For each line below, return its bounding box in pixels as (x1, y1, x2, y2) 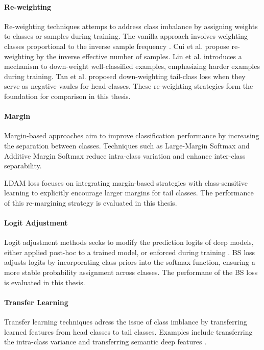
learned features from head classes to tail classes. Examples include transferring (4, 326, 253, 337)
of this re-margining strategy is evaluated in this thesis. (4, 197, 177, 208)
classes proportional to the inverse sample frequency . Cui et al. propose (4, 40, 229, 51)
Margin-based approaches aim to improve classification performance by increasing (4, 130, 259, 141)
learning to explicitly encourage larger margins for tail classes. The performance (4, 187, 254, 198)
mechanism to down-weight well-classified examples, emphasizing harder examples (4, 61, 260, 71)
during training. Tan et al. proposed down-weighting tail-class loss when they (4, 70, 246, 81)
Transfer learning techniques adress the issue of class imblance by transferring (4, 316, 247, 327)
